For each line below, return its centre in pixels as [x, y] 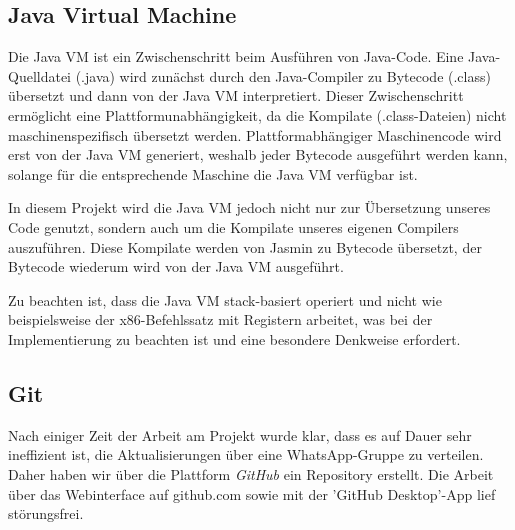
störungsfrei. [46, 513]
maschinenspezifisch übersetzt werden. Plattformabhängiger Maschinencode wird [255, 134]
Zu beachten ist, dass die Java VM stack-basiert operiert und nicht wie [225, 299]
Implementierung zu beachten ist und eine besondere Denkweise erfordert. [234, 338]
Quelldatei [40, 75]
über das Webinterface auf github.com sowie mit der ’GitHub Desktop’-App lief [252, 493]
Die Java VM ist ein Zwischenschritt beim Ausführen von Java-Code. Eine [236, 56]
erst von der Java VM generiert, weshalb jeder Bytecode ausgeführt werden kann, [258, 154]
